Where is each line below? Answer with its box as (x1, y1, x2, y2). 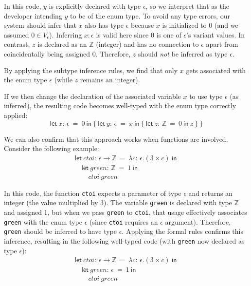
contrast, (4, 39, 30, 49)
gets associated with (186, 65, 246, 75)
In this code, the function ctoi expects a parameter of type (4, 188, 181, 198)
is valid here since (96, 29, 149, 39)
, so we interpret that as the (145, 1, 229, 11)
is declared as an (37, 39, 87, 49)
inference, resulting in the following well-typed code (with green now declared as (4, 236, 245, 246)
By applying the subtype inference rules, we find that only (4, 65, 178, 75)
